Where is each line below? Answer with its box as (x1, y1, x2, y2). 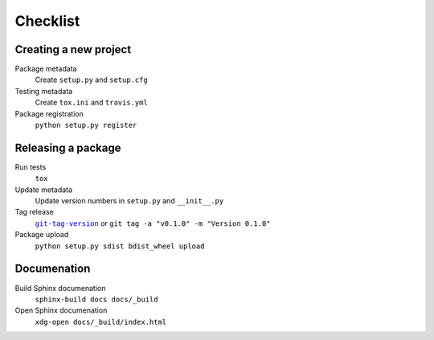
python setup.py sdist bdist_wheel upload (35, 241, 205, 251)
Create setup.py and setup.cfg (35, 75, 148, 84)
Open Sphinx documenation (14, 305, 108, 315)
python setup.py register (35, 121, 137, 130)
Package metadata (14, 64, 77, 74)
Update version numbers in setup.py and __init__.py (35, 196, 224, 206)
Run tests (14, 162, 47, 172)
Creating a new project (14, 43, 132, 56)
